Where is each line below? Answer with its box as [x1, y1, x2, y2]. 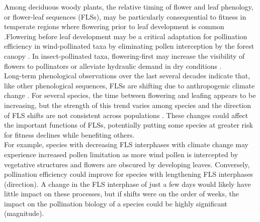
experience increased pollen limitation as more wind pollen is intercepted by [4, 149, 238, 159]
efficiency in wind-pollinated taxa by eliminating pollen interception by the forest [4, 41, 254, 51]
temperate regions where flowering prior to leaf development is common [4, 21, 224, 32]
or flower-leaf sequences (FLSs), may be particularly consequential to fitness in [4, 11, 246, 22]
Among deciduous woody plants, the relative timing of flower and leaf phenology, [4, 2, 253, 12]
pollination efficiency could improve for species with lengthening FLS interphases [4, 169, 253, 179]
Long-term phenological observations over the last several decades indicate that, [4, 70, 250, 81]
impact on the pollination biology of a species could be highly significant [4, 198, 227, 208]
